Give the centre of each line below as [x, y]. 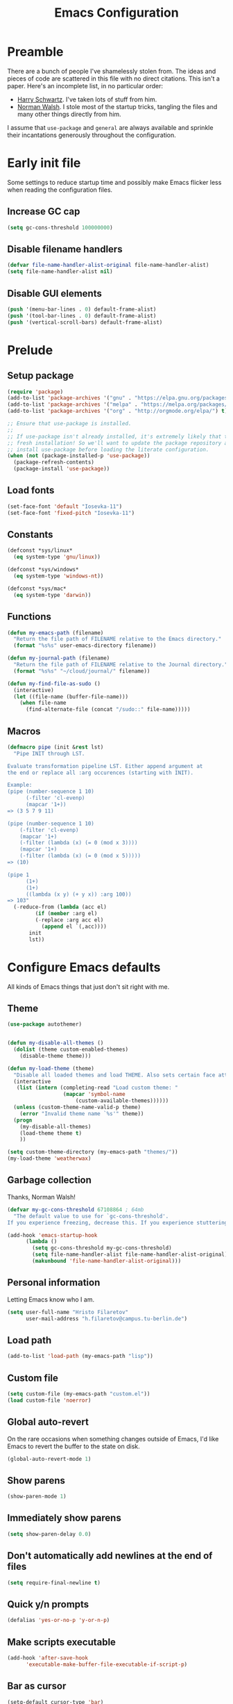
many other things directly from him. [69, 114]
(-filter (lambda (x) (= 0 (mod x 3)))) [79, 843]
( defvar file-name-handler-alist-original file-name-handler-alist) [108, 265]
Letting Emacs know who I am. [51, 1299]
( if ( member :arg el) [66, 914]
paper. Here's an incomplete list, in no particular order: [85, 85]
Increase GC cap [44, 212]
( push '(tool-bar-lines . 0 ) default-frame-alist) [82, 316]
